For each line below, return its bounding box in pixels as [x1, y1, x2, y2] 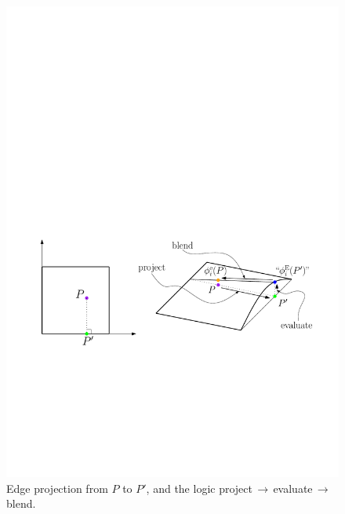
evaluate [273, 479, 313, 496]
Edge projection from [6, 479, 108, 496]
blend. [6, 495, 36, 512]
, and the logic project [146, 479, 252, 496]
